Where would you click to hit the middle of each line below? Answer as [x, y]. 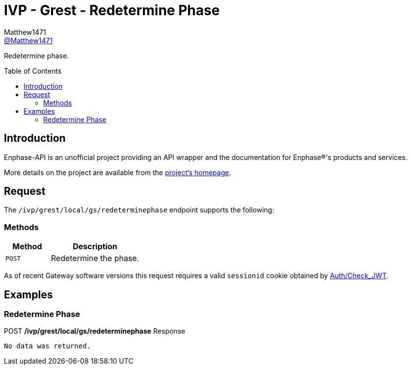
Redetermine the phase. [95, 258]
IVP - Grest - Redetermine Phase [112, 10]
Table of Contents [33, 71]
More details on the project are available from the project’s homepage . [118, 172]
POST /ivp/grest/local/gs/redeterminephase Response [95, 331]
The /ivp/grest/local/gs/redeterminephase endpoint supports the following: [139, 210]
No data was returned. [48, 346]
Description [95, 247]
